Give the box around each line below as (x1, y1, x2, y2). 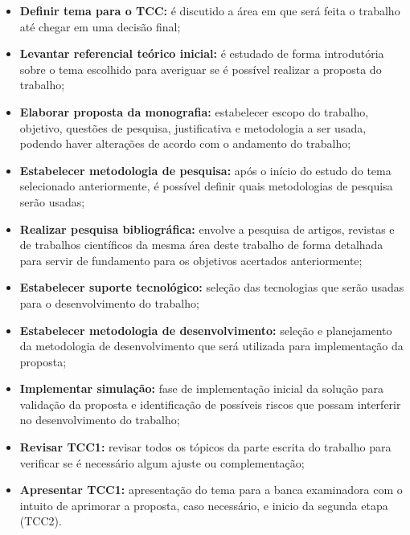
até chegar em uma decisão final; (19, 18, 181, 35)
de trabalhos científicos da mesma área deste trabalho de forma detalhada (19, 236, 383, 253)
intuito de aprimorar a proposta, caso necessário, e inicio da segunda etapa (19, 496, 388, 513)
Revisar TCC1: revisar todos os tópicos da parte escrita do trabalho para (19, 439, 392, 455)
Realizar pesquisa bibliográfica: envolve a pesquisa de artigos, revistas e (19, 220, 395, 237)
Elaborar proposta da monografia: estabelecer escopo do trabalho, (19, 103, 369, 120)
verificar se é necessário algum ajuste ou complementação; (19, 454, 305, 471)
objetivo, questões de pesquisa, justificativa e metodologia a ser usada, (19, 119, 367, 136)
